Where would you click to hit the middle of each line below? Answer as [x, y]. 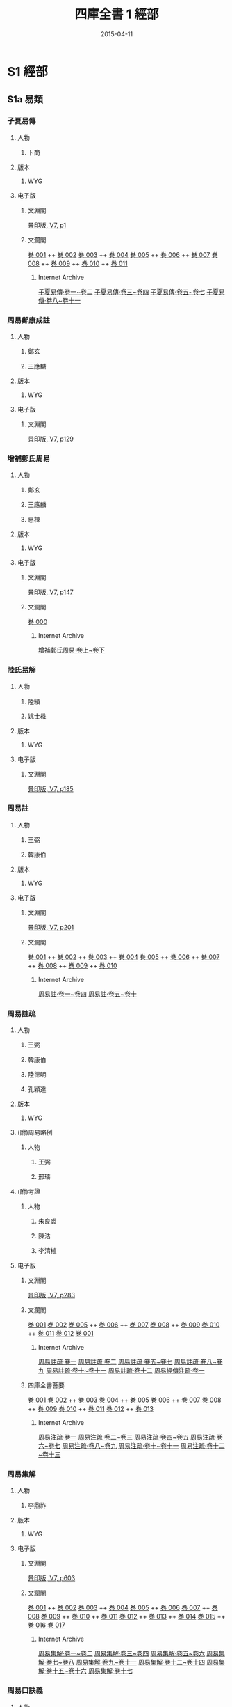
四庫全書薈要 [46, 1385]
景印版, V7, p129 [51, 439]
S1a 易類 [25, 99]
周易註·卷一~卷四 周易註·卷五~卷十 [87, 994]
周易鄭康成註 [29, 320]
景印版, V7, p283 [51, 1295]
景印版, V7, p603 [51, 1578]
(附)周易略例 [35, 1132]
